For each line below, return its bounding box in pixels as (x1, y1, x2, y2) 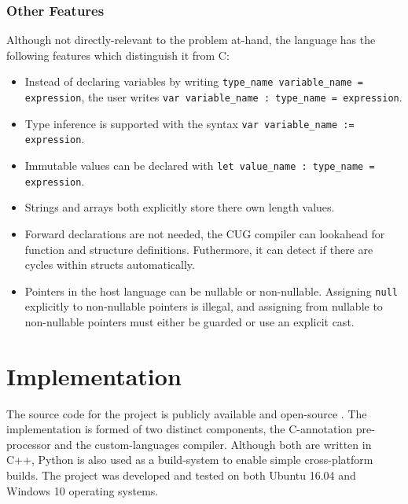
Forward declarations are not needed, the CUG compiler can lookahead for (24, 225, 385, 241)
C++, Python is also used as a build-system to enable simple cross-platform (6, 451, 373, 468)
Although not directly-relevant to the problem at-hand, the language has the (6, 31, 376, 48)
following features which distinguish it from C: (6, 46, 230, 63)
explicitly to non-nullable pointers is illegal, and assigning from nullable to (24, 298, 383, 315)
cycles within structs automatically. (24, 256, 195, 273)
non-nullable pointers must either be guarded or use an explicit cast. (24, 313, 355, 329)
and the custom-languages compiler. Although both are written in (54, 436, 372, 452)
